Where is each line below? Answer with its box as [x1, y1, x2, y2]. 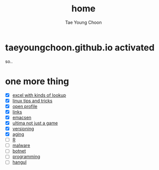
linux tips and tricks [12, 98, 53, 104]
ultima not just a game [12, 120, 58, 126]
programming [12, 154, 41, 160]
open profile [12, 103, 38, 109]
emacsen [12, 114, 31, 120]
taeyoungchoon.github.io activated [5, 42, 155, 53]
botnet [12, 148, 26, 154]
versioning [12, 126, 34, 131]
